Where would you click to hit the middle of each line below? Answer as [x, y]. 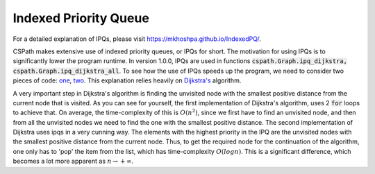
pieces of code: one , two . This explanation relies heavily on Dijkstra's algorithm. [127, 80]
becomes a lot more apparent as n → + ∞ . [73, 161]
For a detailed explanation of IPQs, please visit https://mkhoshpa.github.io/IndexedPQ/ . [137, 39]
